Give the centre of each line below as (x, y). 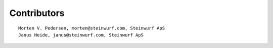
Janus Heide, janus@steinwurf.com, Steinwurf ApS (81, 35)
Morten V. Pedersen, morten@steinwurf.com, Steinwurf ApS (92, 28)
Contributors (37, 13)
